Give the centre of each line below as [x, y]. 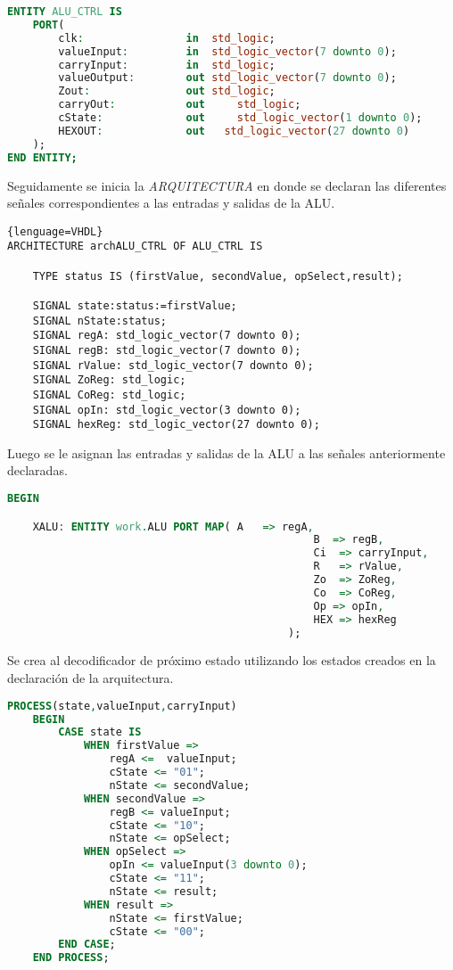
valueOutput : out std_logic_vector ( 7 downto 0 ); [227, 78]
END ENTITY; [42, 157]
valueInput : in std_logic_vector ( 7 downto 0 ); [227, 51]
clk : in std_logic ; [167, 38]
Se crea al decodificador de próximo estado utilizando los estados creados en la [222, 660]
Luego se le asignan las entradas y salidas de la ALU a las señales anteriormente [226, 452]
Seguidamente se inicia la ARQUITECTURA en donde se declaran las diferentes [227, 185]
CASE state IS [100, 732]
